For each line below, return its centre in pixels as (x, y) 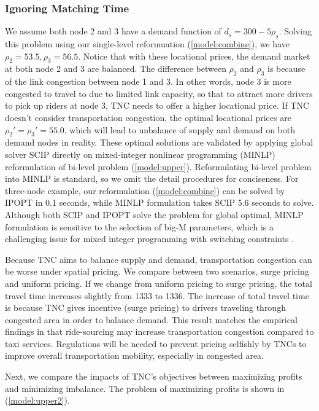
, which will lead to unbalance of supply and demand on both (179, 129)
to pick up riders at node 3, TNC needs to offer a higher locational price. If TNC (157, 105)
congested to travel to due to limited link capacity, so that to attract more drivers (159, 93)
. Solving (295, 31)
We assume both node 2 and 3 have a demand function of (113, 31)
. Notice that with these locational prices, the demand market (194, 56)
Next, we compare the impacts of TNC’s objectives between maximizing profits (154, 376)
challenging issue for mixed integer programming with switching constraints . (150, 239)
